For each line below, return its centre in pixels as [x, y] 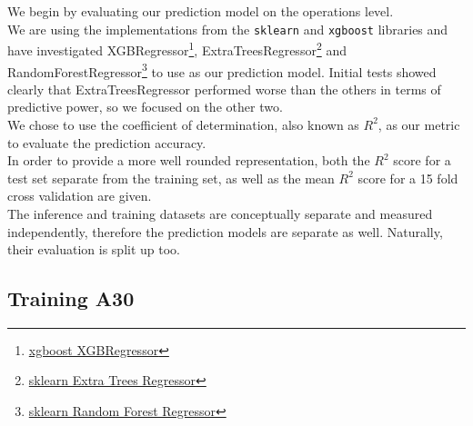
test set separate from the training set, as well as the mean [171, 178]
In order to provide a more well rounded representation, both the [189, 160]
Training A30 [71, 298]
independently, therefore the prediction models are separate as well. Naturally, [225, 231]
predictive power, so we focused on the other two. [145, 107]
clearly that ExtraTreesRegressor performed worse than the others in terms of [224, 89]
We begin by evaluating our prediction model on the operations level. [201, 11]
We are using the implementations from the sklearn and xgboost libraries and [228, 29]
